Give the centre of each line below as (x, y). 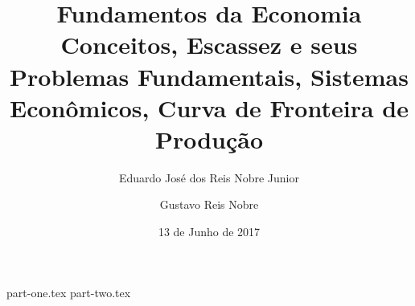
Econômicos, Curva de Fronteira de (209, 107)
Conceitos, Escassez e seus (209, 45)
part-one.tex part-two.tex (69, 292)
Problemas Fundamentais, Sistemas (209, 76)
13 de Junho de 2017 (209, 232)
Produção (209, 139)
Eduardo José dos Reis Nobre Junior (209, 177)
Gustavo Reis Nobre (209, 204)
